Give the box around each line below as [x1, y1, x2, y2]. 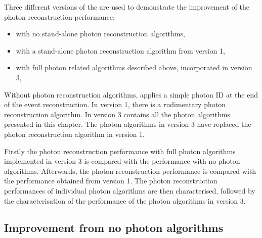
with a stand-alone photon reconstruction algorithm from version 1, [16, 45, 225, 56]
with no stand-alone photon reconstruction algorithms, [16, 28, 185, 39]
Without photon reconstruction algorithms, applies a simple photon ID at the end [4, 89, 258, 100]
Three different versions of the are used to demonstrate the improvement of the [4, 2, 250, 12]
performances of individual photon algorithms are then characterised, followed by [4, 185, 255, 196]
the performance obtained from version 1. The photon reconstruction [4, 175, 217, 186]
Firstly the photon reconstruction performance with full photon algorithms [4, 146, 236, 156]
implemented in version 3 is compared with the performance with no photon [4, 156, 240, 166]
